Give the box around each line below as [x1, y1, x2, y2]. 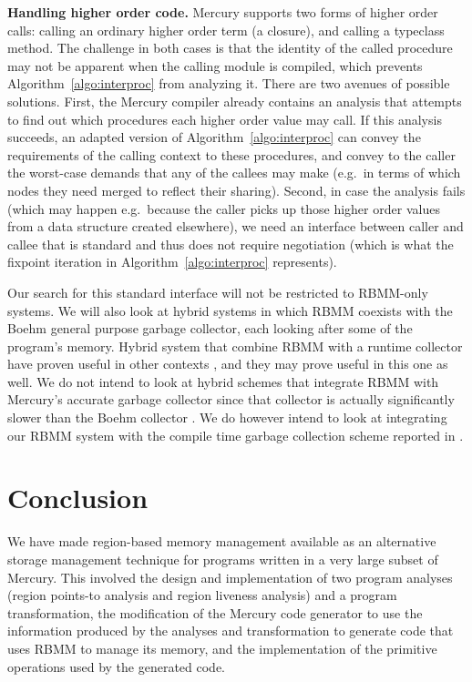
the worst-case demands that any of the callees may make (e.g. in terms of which [7, 163, 461, 182]
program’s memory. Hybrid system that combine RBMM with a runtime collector [7, 336, 463, 355]
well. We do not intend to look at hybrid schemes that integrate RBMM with [7, 372, 439, 391]
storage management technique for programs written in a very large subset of [7, 549, 438, 568]
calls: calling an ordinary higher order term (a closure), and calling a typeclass [7, 20, 445, 39]
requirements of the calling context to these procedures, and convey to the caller [7, 145, 456, 164]
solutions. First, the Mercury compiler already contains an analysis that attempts [7, 91, 462, 110]
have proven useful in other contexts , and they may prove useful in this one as [7, 354, 448, 373]
